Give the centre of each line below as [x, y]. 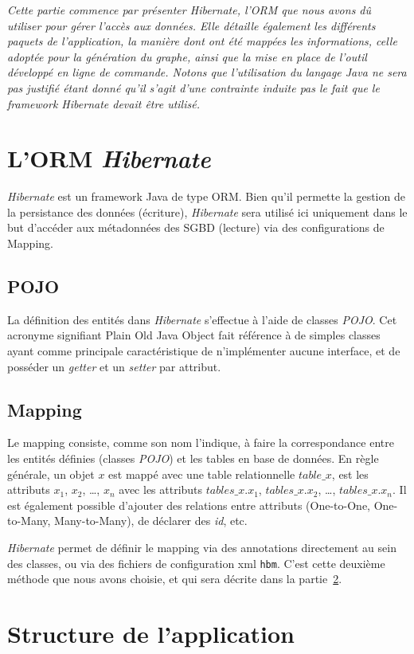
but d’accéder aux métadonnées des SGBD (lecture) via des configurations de [196, 227]
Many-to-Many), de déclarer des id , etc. [151, 521]
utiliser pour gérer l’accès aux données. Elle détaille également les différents [191, 25]
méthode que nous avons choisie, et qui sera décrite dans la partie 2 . [175, 579]
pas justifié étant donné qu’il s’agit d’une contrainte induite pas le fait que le [193, 87]
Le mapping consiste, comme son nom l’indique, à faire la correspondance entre [201, 443]
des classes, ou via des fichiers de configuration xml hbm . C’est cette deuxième [196, 563]
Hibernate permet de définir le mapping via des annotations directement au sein [202, 547]
